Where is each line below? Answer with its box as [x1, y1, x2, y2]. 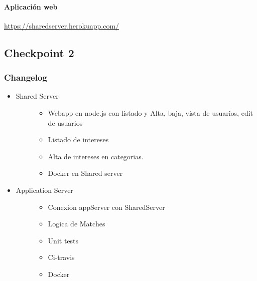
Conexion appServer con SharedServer [48, 201, 165, 212]
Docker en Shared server [48, 168, 123, 178]
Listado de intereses [48, 134, 109, 145]
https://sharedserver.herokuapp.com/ [4, 20, 119, 31]
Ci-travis [48, 252, 75, 262]
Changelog [4, 71, 47, 84]
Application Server [16, 184, 73, 195]
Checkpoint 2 [4, 45, 74, 60]
